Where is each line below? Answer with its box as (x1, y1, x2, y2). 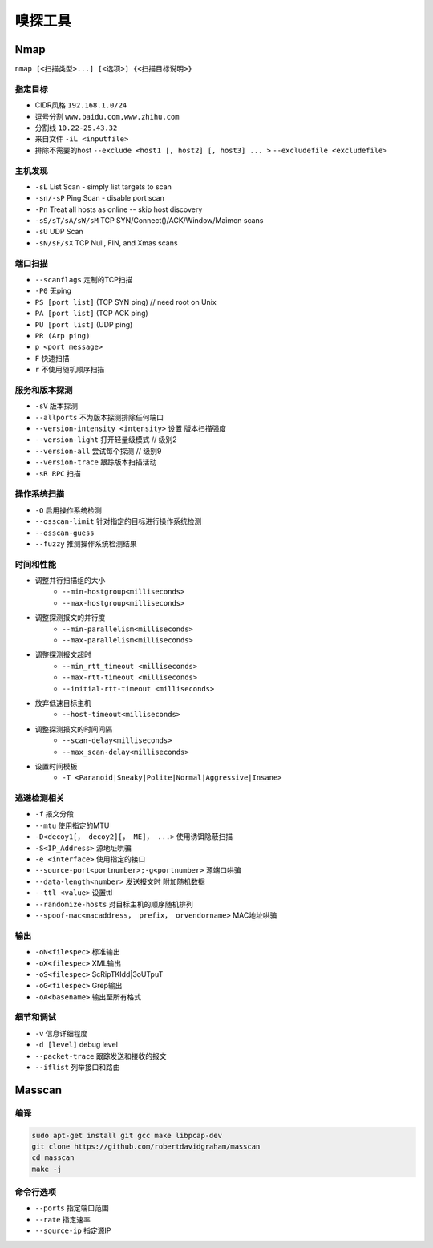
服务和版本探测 (14, 384, 73, 395)
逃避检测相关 (14, 792, 65, 804)
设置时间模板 (34, 761, 78, 771)
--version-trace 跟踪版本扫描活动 (34, 457, 157, 467)
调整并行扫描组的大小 (34, 576, 106, 586)
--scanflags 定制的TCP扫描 (34, 275, 133, 284)
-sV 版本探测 (34, 401, 79, 411)
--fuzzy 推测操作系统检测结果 (34, 538, 137, 549)
